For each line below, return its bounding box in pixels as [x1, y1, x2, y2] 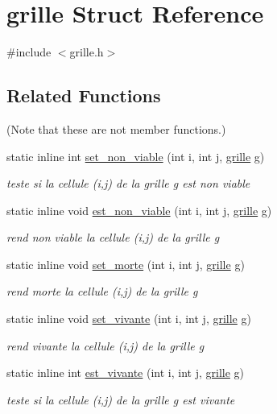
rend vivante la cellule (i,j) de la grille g [6, 337, 205, 354]
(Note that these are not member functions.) [6, 120, 226, 137]
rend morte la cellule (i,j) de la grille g [6, 283, 198, 300]
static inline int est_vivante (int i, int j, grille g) [6, 364, 245, 381]
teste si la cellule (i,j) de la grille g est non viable [6, 175, 250, 192]
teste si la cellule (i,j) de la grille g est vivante [6, 391, 235, 408]
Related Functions [6, 83, 161, 108]
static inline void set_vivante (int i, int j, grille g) [6, 310, 251, 327]
